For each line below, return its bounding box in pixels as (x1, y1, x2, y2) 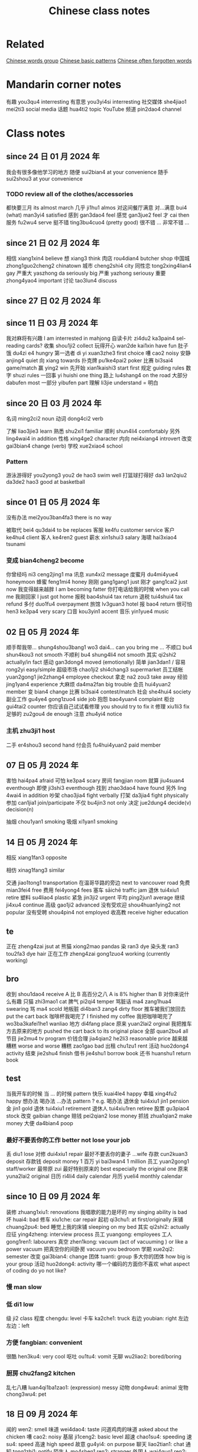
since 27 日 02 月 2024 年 (6, 296, 101, 306)
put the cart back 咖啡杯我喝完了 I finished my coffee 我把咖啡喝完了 (6, 1013, 173, 1020)
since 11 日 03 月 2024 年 (6, 318, 99, 328)
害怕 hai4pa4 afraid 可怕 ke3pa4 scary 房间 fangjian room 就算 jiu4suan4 (6, 777, 184, 784)
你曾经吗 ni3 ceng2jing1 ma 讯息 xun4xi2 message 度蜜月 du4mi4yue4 (6, 571, 178, 578)
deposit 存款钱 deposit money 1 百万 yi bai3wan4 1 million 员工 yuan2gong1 (6, 1158, 189, 1165)
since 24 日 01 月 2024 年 (6, 152, 100, 162)
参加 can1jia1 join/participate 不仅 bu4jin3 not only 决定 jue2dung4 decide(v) (6, 799, 191, 807)
